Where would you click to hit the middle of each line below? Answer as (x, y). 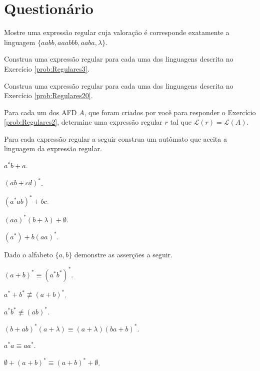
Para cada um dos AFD (40, 112)
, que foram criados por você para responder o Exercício (170, 112)
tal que (181, 122)
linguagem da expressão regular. (53, 148)
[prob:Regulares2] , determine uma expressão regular (83, 122)
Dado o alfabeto (28, 254)
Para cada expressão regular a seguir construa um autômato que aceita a (115, 138)
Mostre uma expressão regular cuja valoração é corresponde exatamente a (117, 32)
